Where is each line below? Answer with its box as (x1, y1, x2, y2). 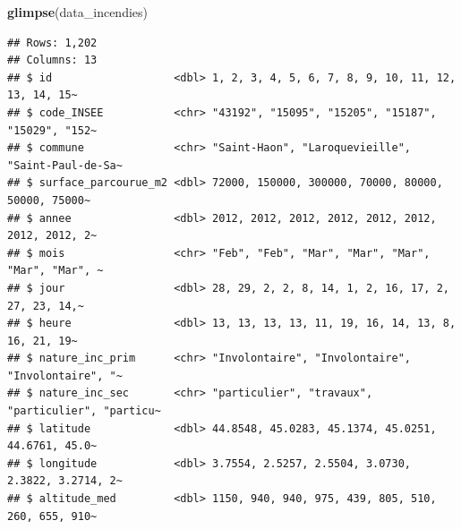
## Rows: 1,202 (7, 36, 98, 49)
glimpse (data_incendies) (7, 3, 148, 21)
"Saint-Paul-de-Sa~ (7, 158, 123, 172)
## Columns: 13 (7, 54, 98, 67)
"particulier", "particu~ (7, 405, 161, 418)
